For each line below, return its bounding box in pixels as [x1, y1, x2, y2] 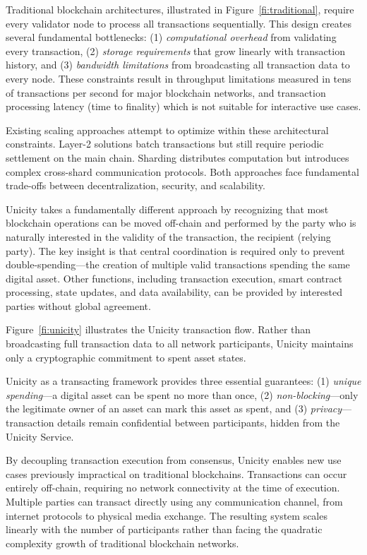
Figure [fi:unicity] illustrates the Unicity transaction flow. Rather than [6, 322, 311, 337]
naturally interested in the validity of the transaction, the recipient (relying [6, 229, 331, 244]
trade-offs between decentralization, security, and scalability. [6, 178, 265, 193]
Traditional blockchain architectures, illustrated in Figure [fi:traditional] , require [6, 2, 354, 16]
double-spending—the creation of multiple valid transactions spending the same [6, 257, 350, 272]
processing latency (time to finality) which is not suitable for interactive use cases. [6, 99, 361, 114]
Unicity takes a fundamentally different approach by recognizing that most [6, 201, 329, 216]
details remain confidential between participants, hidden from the [57, 415, 340, 430]
